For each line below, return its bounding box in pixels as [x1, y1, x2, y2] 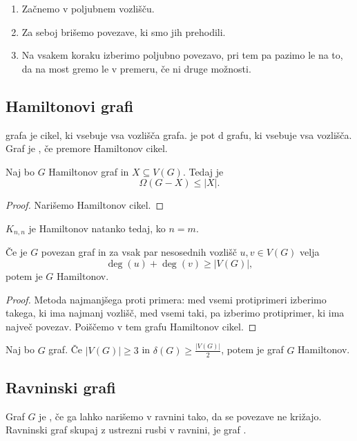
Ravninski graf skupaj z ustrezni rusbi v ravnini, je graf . [6, 422, 247, 437]
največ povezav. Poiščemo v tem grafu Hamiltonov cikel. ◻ [6, 319, 257, 333]
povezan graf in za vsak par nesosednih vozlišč [41, 245, 237, 259]
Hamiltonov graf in [48, 164, 129, 178]
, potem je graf [221, 342, 284, 357]
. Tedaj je [182, 164, 224, 178]
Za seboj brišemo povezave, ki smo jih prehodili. [21, 24, 226, 39]
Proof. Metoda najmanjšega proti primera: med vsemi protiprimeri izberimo [6, 292, 327, 306]
